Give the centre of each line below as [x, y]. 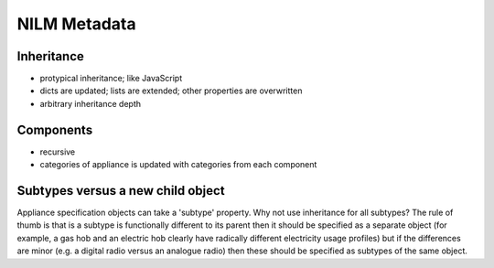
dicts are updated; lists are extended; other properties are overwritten [171, 91]
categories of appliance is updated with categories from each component [178, 165]
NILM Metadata [76, 24]
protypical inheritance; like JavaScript [111, 79]
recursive [58, 152]
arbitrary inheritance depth [91, 103]
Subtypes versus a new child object [121, 191]
